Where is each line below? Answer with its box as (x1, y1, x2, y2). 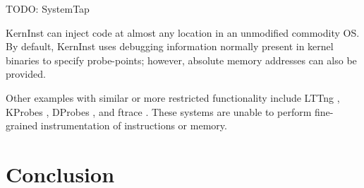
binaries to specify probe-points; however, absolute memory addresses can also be (6, 52, 357, 67)
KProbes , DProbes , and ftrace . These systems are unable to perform (6, 104, 312, 119)
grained (6, 118, 38, 133)
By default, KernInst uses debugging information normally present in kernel (6, 39, 334, 54)
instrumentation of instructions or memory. (40, 118, 227, 133)
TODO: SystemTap (6, 1, 90, 16)
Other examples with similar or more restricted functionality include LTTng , (6, 90, 340, 105)
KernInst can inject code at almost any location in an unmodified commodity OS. (6, 25, 360, 40)
